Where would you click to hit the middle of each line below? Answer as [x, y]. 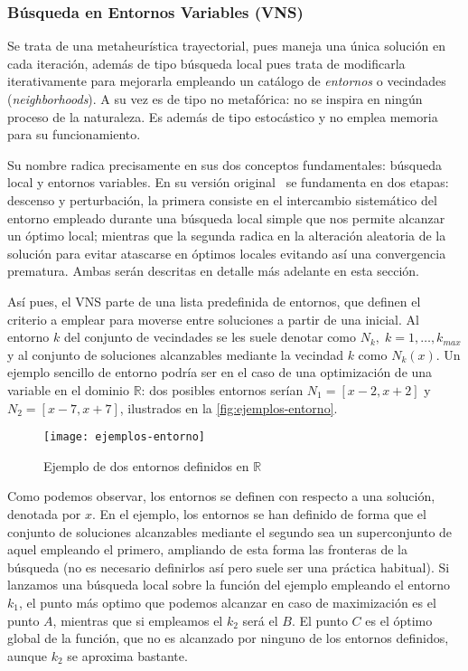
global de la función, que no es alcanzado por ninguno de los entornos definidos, [228, 638]
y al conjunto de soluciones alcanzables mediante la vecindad [175, 354]
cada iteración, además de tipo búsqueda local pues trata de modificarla [206, 63]
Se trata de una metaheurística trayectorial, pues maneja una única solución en [226, 46]
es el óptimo [399, 620]
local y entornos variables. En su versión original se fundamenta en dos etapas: [228, 182]
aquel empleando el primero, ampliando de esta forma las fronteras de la [207, 549]
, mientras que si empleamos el [138, 620]
